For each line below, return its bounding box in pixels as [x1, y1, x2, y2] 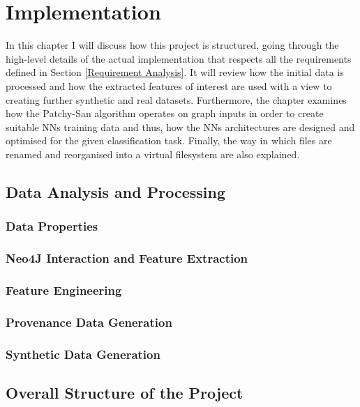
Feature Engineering [6, 281, 122, 298]
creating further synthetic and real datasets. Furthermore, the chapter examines [6, 92, 347, 107]
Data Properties [6, 217, 98, 235]
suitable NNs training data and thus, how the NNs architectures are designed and [6, 119, 355, 134]
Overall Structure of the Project [6, 381, 243, 403]
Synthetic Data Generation [6, 345, 160, 362]
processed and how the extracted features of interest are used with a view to [6, 78, 332, 93]
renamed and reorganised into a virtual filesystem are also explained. [6, 146, 300, 161]
